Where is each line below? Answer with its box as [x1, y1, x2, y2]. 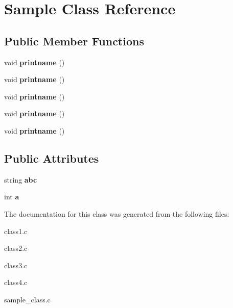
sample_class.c [4, 294, 51, 304]
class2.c [4, 243, 28, 253]
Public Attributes [4, 150, 99, 166]
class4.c [4, 277, 28, 288]
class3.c [4, 260, 28, 270]
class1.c [4, 225, 28, 236]
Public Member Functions [4, 33, 144, 48]
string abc [4, 174, 37, 185]
